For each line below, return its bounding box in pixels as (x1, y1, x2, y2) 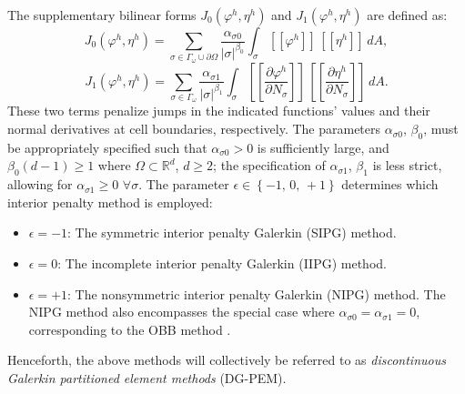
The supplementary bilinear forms (7, 5, 197, 24)
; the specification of (213, 156, 326, 175)
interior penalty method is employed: (7, 192, 213, 211)
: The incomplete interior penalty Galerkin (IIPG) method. (57, 254, 387, 273)
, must (423, 119, 459, 138)
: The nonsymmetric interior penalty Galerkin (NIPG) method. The (67, 284, 446, 303)
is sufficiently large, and (257, 137, 389, 157)
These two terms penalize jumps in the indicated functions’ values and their (7, 101, 430, 120)
